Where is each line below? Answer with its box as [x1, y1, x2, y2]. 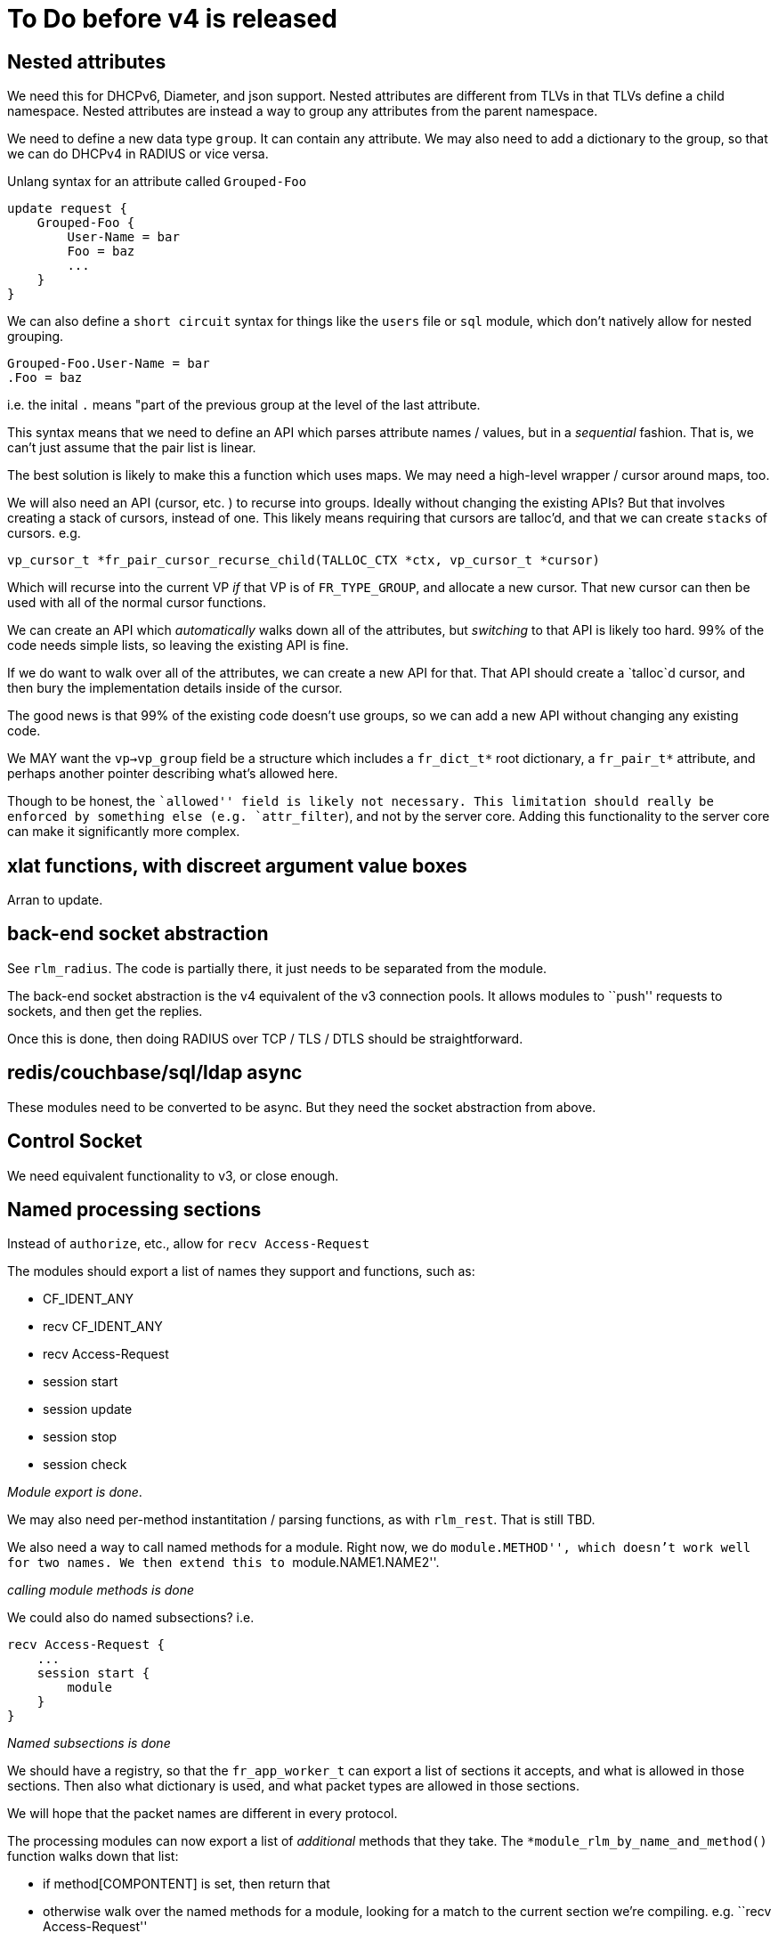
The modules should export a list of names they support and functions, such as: [7, 1263, 475, 1279]
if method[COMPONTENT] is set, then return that [43, 1876, 330, 1892]
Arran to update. [7, 892, 103, 908]
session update [43, 1401, 133, 1417]
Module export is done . [7, 1484, 142, 1500]
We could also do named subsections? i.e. [7, 1610, 255, 1626]
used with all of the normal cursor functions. [7, 595, 266, 611]
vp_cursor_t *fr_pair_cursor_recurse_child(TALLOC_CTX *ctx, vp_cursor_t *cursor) [7, 553, 600, 568]
